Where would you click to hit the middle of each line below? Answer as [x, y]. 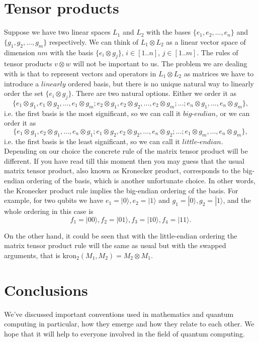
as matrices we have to [219, 73]
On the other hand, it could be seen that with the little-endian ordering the [121, 235]
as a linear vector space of [206, 41]
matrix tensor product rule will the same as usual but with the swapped [115, 245]
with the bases [169, 32]
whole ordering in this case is [49, 211]
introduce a [22, 83]
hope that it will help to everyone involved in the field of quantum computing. [124, 333]
